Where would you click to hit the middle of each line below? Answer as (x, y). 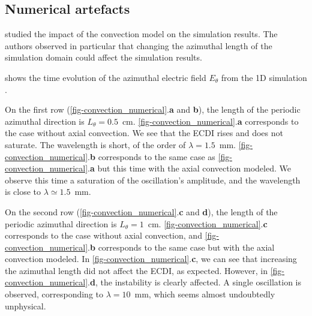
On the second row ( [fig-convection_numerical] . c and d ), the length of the (141, 211)
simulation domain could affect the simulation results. (103, 57)
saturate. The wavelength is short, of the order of (95, 144)
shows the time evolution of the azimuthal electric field (106, 77)
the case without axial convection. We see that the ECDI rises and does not (144, 133)
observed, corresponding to (54, 294)
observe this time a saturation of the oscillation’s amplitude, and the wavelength (153, 180)
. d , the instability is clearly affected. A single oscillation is (194, 282)
